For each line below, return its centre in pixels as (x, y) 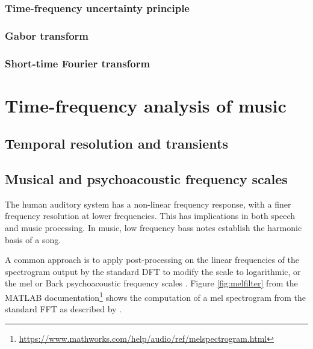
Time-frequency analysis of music (146, 105)
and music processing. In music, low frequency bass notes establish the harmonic (153, 228)
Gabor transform (47, 35)
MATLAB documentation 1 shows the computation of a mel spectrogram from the (156, 296)
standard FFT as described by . (63, 309)
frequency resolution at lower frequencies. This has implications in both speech (150, 216)
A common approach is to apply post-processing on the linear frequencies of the (152, 260)
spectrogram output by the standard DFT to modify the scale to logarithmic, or (153, 271)
